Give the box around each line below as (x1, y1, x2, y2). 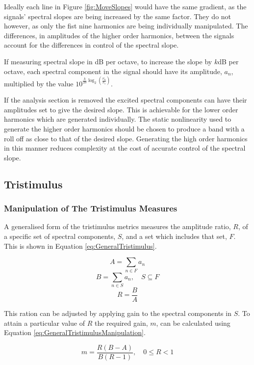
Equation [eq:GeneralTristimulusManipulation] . (4, 327, 146, 338)
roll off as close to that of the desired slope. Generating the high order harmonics (4, 133, 248, 143)
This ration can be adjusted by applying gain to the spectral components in (4, 308, 231, 318)
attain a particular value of (4, 317, 85, 328)
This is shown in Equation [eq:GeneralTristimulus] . (4, 240, 157, 251)
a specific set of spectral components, (4, 231, 116, 241)
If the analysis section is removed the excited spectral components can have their (4, 95, 247, 105)
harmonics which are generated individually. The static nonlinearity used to (4, 114, 231, 124)
